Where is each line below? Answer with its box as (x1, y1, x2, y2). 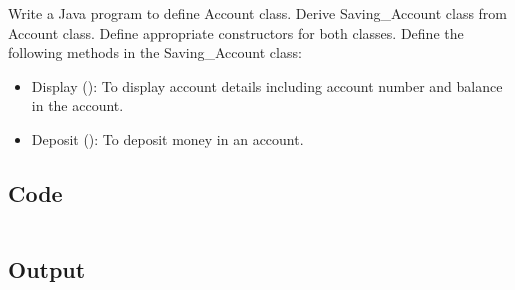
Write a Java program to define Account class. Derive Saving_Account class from (8, 3, 508, 23)
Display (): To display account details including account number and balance (31, 75, 503, 96)
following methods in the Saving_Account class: (8, 42, 302, 63)
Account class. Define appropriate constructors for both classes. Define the (8, 22, 464, 43)
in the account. (31, 95, 124, 116)
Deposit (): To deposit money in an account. (31, 128, 304, 149)
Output (8, 254, 86, 285)
